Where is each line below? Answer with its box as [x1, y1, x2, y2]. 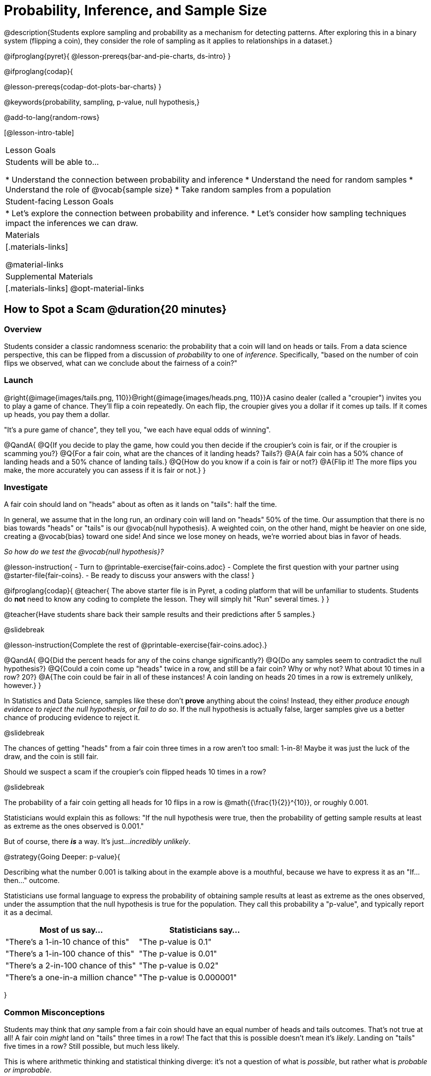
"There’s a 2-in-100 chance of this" [5, 961, 136, 971]
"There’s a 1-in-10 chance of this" [5, 937, 129, 947]
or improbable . [4, 1066, 52, 1075]
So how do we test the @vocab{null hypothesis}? [4, 547, 164, 556]
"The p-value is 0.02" [139, 961, 219, 971]
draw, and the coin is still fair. [4, 752, 99, 761]
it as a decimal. [4, 908, 53, 917]
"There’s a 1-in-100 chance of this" [5, 949, 134, 959]
